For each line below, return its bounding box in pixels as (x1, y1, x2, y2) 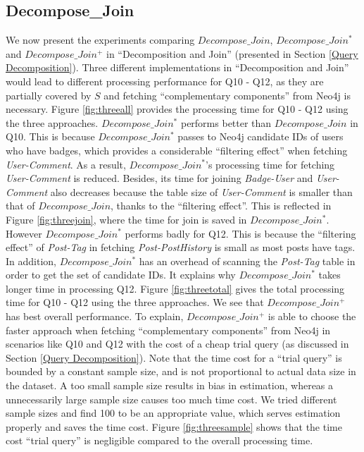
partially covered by (6, 87, 92, 102)
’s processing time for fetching (206, 157, 335, 171)
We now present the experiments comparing (6, 32, 195, 47)
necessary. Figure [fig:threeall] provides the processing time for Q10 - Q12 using (6, 102, 349, 116)
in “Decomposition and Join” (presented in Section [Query (106, 46, 358, 61)
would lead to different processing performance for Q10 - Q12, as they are (6, 73, 324, 88)
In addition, (6, 253, 56, 268)
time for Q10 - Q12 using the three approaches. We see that (6, 295, 264, 310)
